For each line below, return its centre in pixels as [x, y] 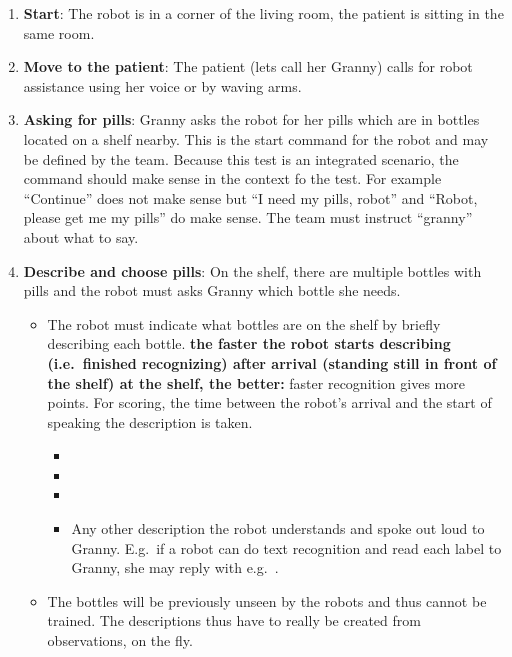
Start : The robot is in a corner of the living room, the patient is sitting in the [263, 13]
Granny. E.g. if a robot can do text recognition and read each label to [286, 547]
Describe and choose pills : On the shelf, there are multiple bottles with [252, 270]
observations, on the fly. [120, 640]
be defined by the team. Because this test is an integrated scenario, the [241, 158]
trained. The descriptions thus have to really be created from [234, 620]
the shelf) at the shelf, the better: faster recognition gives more [256, 382]
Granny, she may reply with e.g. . [175, 567]
